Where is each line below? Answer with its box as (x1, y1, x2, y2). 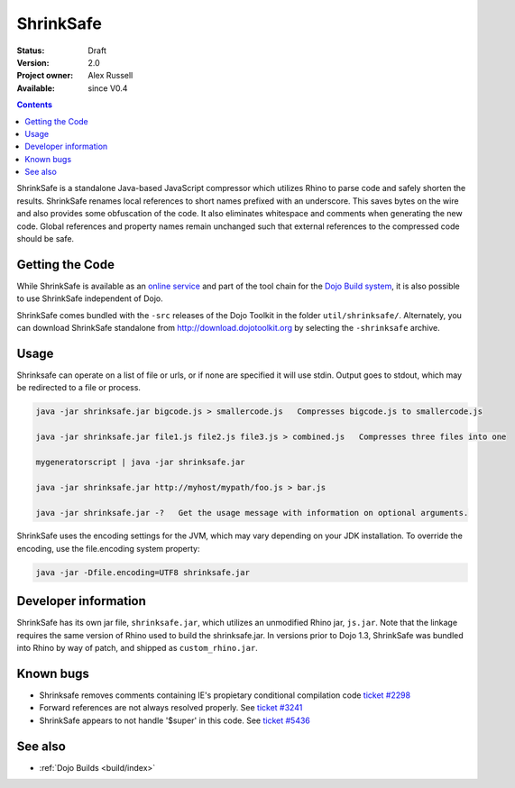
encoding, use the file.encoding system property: (16, 543, 200, 554)
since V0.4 (87, 82, 128, 94)
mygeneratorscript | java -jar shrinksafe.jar (35, 456, 245, 467)
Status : (16, 45, 45, 56)
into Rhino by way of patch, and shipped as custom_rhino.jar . (16, 643, 259, 654)
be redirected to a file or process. (16, 382, 142, 393)
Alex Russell (87, 70, 133, 81)
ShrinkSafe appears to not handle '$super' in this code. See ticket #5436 (39, 715, 310, 726)
